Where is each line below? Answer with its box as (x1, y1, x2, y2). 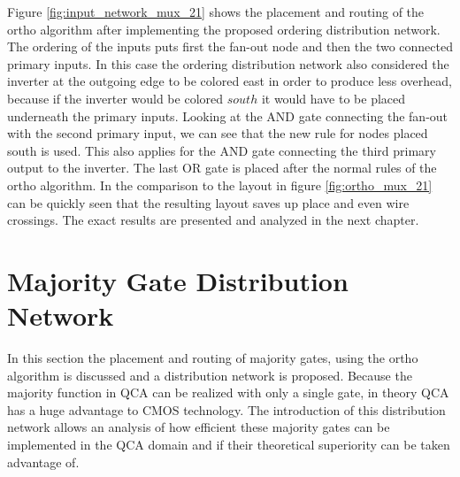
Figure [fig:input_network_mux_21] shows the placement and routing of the (7, 3, 425, 20)
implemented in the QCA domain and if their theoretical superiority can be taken (7, 435, 450, 453)
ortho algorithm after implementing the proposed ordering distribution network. (7, 19, 441, 38)
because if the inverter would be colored (7, 88, 224, 107)
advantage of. (7, 452, 80, 471)
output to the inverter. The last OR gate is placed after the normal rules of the (7, 158, 437, 177)
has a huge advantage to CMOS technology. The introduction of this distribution (7, 400, 446, 419)
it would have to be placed (261, 88, 406, 107)
